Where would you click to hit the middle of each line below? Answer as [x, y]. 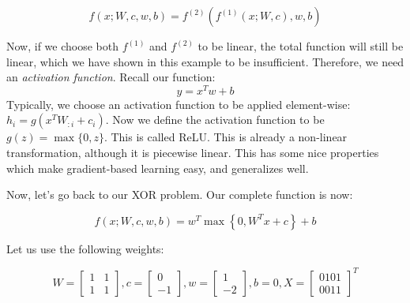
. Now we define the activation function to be [215, 120]
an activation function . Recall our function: [111, 77]
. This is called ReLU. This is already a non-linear [226, 137]
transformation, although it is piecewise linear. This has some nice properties [193, 153]
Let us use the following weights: [85, 248]
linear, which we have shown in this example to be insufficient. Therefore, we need [205, 61]
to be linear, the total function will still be [301, 46]
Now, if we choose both [63, 46]
